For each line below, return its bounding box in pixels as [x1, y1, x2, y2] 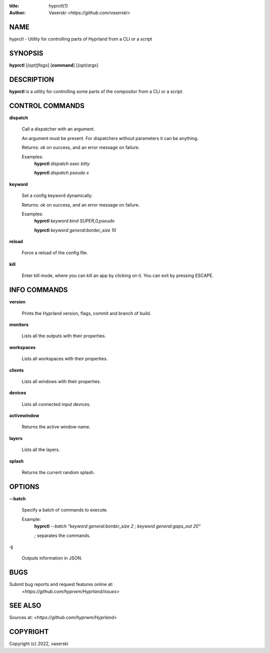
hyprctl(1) [48, 3, 68, 8]
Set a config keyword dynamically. [21, 192, 92, 198]
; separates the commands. [34, 532, 91, 538]
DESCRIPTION [9, 75, 54, 84]
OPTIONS [9, 482, 39, 491]
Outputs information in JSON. [21, 555, 82, 561]
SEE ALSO [9, 601, 41, 610]
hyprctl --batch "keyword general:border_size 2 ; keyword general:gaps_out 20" [34, 523, 201, 529]
